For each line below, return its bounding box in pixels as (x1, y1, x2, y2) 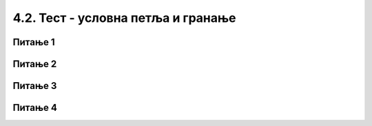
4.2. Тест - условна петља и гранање (12, 10, 237, 25)
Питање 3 (12, 80, 57, 92)
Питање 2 (12, 58, 57, 70)
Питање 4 (12, 102, 58, 114)
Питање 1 (12, 36, 55, 48)
